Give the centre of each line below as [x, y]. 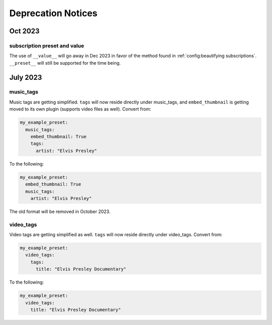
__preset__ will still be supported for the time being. [65, 63]
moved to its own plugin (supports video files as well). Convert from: [80, 109]
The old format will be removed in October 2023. [60, 211]
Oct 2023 [24, 31]
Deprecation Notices [53, 13]
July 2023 [26, 77]
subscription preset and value [47, 45]
